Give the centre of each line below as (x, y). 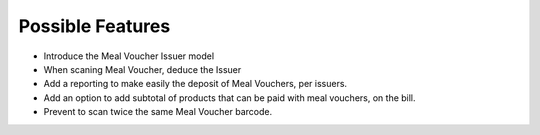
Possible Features (94, 26)
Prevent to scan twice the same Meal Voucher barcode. (158, 112)
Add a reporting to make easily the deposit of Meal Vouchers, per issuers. (195, 84)
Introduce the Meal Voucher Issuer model (129, 56)
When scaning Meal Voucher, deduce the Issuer (142, 69)
